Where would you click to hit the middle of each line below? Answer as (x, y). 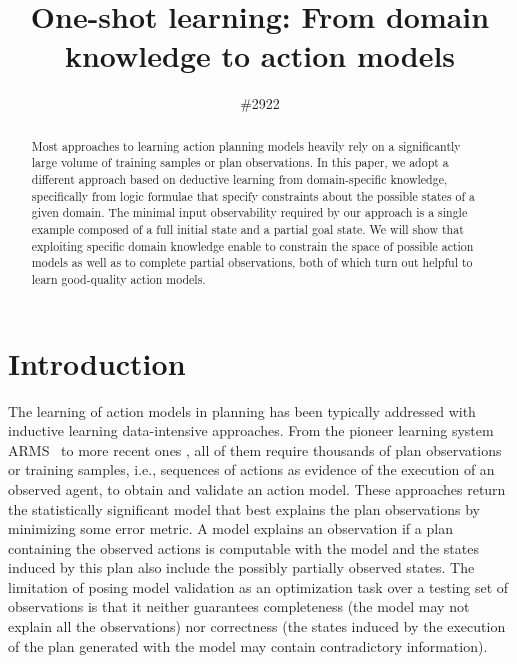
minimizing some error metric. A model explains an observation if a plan (230, 528)
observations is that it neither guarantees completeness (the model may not (239, 606)
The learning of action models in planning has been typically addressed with (242, 410)
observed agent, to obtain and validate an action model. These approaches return (257, 488)
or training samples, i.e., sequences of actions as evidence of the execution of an (251, 469)
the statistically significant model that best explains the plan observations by (244, 508)
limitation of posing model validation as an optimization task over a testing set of (258, 586)
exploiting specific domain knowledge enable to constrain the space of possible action (252, 245)
